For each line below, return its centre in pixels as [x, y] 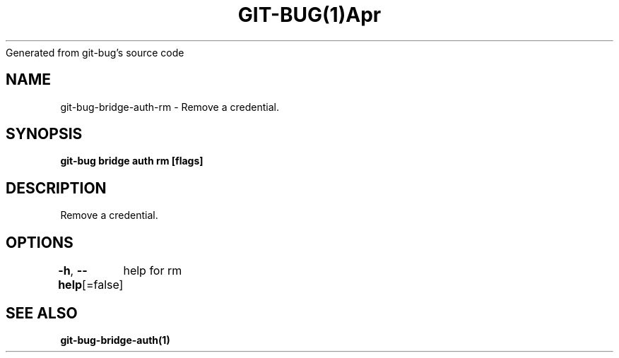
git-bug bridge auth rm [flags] [132, 161]
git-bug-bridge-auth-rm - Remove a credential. [170, 107]
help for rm [153, 271]
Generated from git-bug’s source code [95, 52]
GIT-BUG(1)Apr [309, 15]
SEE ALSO [42, 313]
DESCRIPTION [56, 188]
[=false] [103, 285]
